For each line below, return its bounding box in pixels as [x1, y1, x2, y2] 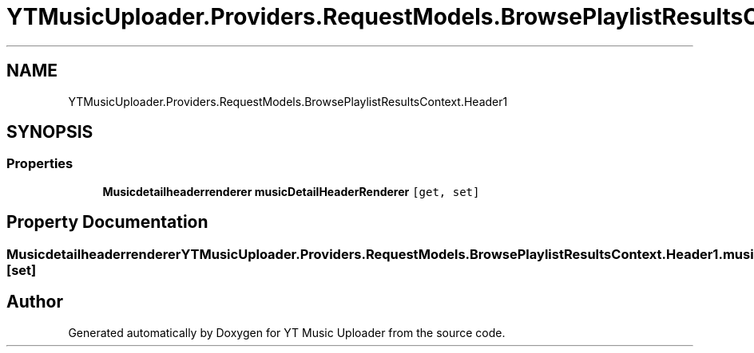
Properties [6, 155, 73, 172]
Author [6, 292, 63, 312]
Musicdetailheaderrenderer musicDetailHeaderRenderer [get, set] [102, 184, 480, 198]
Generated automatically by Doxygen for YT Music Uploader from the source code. [68, 325, 506, 339]
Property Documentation [6, 212, 208, 233]
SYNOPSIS [6, 122, 93, 143]
